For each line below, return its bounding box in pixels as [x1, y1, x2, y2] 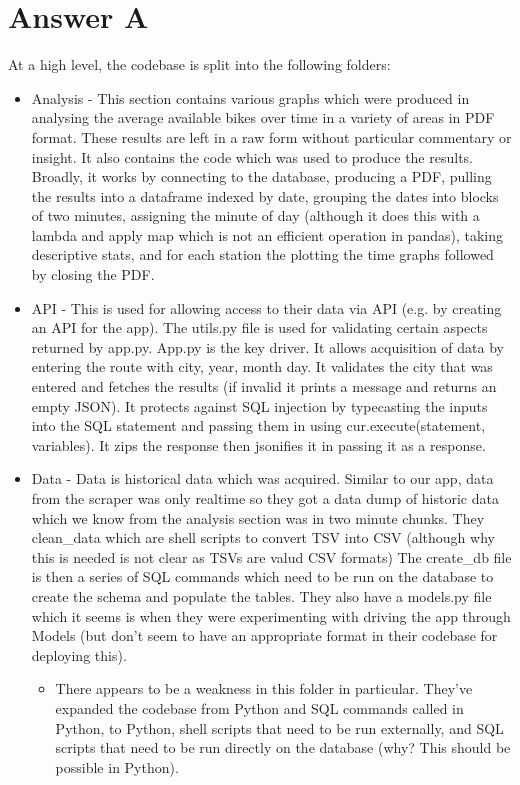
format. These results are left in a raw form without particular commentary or [31, 126, 512, 147]
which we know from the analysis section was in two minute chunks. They [31, 507, 485, 528]
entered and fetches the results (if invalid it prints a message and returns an [31, 376, 497, 397]
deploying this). [31, 644, 127, 665]
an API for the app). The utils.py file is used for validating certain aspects [31, 317, 488, 338]
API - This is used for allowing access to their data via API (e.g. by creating [31, 297, 502, 318]
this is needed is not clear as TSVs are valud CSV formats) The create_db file [31, 546, 512, 567]
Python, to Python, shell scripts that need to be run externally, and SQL [55, 717, 504, 738]
